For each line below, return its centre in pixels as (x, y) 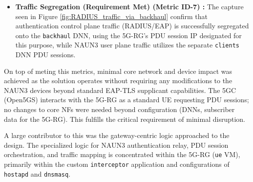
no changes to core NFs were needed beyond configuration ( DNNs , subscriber (119, 109)
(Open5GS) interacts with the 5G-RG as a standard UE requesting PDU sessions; (126, 100)
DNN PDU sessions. (45, 55)
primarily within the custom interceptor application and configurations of (117, 164)
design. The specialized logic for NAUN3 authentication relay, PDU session (116, 145)
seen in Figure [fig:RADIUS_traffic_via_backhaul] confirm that (112, 16)
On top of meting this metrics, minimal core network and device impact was (118, 71)
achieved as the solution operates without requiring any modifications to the (118, 80)
